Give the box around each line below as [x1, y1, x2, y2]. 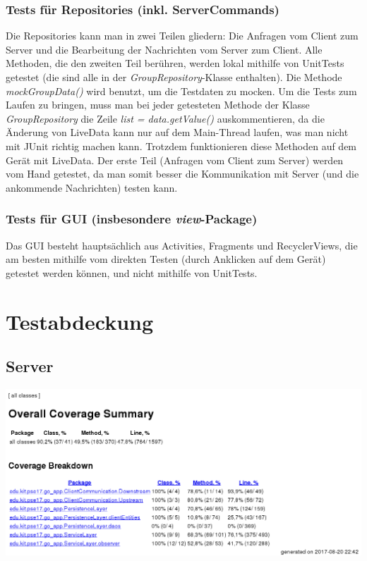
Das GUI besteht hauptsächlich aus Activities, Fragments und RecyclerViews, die [6, 238, 358, 252]
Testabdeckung [6, 307, 154, 335]
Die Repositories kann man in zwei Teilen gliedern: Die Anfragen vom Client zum [6, 28, 359, 43]
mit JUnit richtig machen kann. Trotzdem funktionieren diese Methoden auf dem [6, 138, 357, 153]
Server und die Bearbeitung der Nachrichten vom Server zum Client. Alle [6, 42, 323, 56]
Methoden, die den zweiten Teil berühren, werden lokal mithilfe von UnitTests [6, 56, 344, 70]
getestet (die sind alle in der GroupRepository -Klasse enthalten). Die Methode [6, 70, 342, 84]
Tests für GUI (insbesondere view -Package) [6, 210, 258, 228]
